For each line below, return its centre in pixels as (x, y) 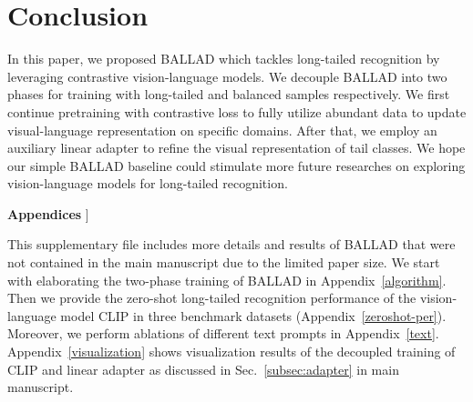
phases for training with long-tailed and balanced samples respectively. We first (229, 94)
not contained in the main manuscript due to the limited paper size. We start (224, 262)
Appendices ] (48, 213)
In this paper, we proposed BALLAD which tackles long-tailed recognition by (224, 59)
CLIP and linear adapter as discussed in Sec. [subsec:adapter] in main (203, 369)
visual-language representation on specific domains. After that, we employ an (222, 130)
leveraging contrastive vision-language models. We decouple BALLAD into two (227, 76)
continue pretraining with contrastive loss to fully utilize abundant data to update (237, 111)
